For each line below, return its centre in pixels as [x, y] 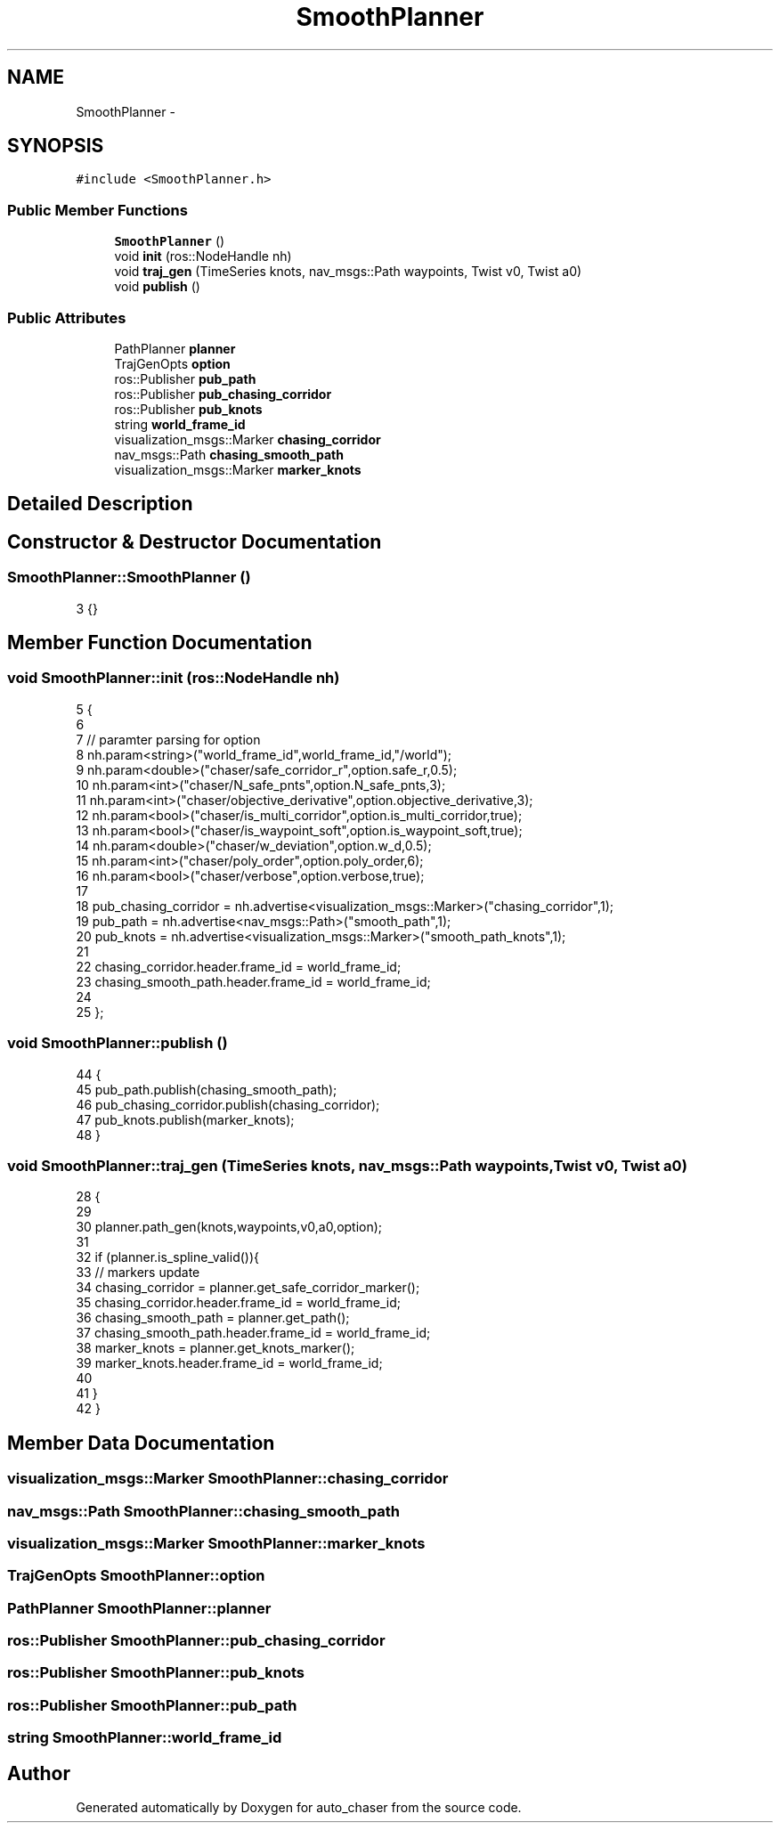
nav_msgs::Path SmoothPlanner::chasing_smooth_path [204, 1511]
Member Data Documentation [141, 1443]
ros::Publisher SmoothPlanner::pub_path [152, 1705]
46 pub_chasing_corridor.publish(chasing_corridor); [228, 1104]
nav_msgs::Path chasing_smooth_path [229, 454]
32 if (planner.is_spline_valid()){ [168, 1257]
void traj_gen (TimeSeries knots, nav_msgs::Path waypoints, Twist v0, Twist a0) [348, 272]
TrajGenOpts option [172, 363]
